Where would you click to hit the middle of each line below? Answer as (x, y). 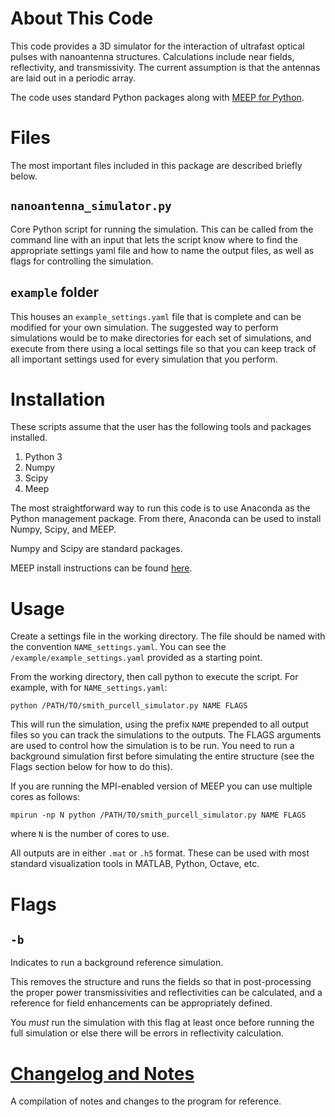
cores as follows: (45, 797)
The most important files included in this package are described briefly (156, 165)
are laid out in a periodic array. (73, 78)
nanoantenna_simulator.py (91, 206)
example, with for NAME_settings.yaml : (89, 688)
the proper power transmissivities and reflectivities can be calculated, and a (166, 993)
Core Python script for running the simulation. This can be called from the (162, 229)
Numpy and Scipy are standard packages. (96, 549)
